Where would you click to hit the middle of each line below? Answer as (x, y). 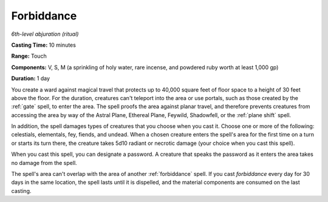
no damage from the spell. (44, 163)
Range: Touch (29, 56)
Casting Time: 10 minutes (43, 45)
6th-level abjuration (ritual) (45, 34)
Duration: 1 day (31, 78)
